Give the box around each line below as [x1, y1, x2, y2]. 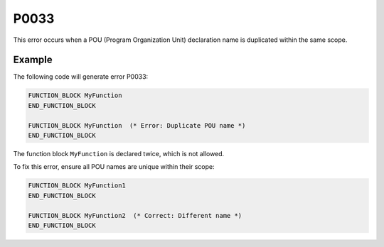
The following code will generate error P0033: [13, 72, 149, 81]
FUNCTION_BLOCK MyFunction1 [28, 182, 126, 190]
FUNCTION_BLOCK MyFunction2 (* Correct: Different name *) [28, 212, 242, 219]
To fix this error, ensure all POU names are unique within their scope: [13, 163, 215, 171]
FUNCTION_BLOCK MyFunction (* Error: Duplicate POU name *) [28, 121, 246, 129]
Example [13, 54, 53, 66]
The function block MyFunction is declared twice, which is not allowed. [13, 149, 225, 158]
